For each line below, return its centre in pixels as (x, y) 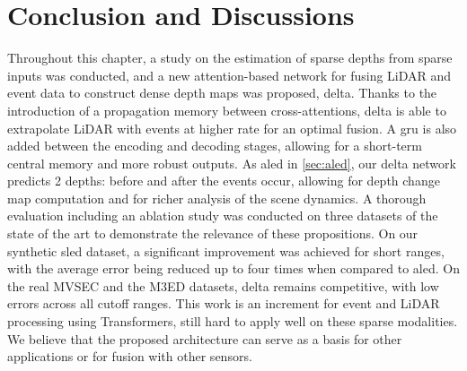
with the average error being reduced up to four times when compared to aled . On (233, 268)
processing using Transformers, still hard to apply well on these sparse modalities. (233, 321)
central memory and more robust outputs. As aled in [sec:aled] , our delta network (232, 163)
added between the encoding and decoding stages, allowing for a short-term (215, 146)
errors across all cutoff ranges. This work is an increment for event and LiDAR (224, 303)
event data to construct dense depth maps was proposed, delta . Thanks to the (222, 93)
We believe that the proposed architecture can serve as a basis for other (205, 338)
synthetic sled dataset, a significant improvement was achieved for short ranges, (226, 250)
